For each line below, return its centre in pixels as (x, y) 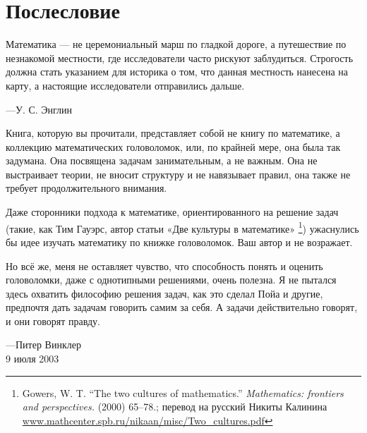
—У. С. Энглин (39, 109)
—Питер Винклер (43, 344)
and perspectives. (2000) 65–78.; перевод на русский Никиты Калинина (175, 407)
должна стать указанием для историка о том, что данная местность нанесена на (177, 72)
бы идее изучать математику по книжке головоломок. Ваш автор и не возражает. (179, 242)
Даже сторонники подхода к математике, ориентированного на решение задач (172, 212)
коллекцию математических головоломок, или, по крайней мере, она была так (173, 146)
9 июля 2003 (32, 359)
